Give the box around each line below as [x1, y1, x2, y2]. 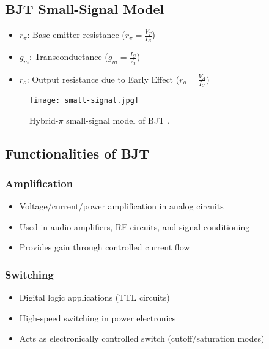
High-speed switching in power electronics [19, 311, 176, 324]
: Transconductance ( [29, 50, 108, 63]
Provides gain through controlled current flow [19, 241, 190, 253]
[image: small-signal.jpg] [29, 96, 139, 105]
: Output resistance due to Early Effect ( [26, 72, 180, 85]
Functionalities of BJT [5, 143, 150, 162]
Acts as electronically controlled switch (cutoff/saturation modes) [19, 332, 265, 345]
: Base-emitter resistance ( [27, 28, 125, 41]
